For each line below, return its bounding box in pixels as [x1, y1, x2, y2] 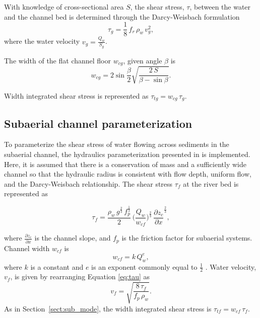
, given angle [123, 55, 162, 65]
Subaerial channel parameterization [4, 115, 192, 131]
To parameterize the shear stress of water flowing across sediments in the [4, 139, 229, 149]
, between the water [189, 2, 251, 12]
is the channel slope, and [34, 232, 111, 243]
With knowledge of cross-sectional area [4, 2, 124, 12]
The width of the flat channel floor [4, 55, 111, 65]
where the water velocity [4, 36, 80, 46]
